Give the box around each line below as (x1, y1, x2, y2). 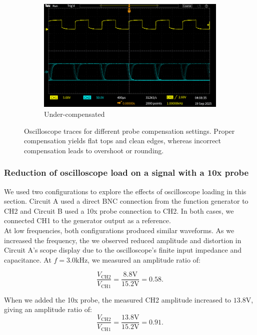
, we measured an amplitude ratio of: (87, 254, 200, 265)
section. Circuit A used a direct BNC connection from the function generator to (4, 196, 248, 206)
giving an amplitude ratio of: (4, 304, 92, 315)
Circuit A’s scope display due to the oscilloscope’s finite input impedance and (4, 245, 241, 255)
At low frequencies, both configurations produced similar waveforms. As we (4, 225, 234, 235)
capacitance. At (4, 254, 51, 265)
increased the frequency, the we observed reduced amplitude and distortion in (4, 235, 241, 245)
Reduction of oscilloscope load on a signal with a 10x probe (4, 166, 249, 179)
